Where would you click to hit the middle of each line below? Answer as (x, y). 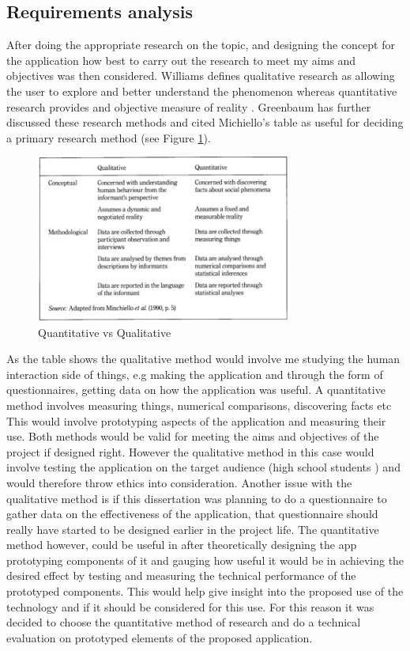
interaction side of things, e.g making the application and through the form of (195, 374)
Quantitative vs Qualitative (105, 332)
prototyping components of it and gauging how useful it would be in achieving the (205, 560)
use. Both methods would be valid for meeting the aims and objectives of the (193, 436)
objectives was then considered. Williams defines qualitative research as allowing (201, 76)
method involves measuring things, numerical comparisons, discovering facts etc (199, 405)
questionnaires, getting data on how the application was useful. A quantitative (196, 390)
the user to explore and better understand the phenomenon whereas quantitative (202, 91)
